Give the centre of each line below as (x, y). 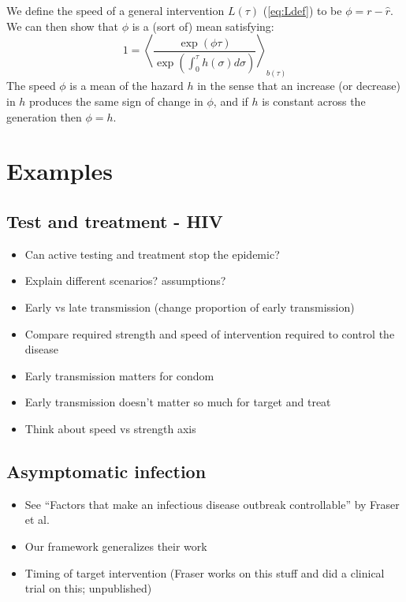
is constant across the (314, 101)
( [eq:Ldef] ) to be (302, 10)
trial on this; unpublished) (88, 588)
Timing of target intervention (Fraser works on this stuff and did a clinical (205, 572)
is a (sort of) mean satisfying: (203, 26)
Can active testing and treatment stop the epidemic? (152, 254)
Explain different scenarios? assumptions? (125, 280)
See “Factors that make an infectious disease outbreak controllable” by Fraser (212, 504)
